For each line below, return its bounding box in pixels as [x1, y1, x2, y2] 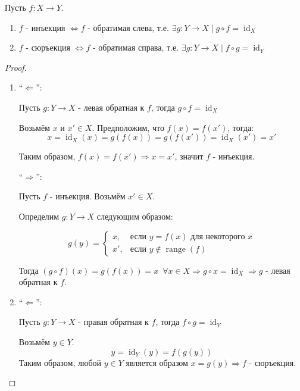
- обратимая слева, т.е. [87, 21, 169, 33]
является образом [126, 356, 188, 368]
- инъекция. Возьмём [49, 190, 126, 202]
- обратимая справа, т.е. [92, 41, 179, 54]
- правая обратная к [78, 315, 149, 328]
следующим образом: [96, 209, 173, 222]
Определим [18, 209, 60, 222]
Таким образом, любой [18, 356, 102, 368]
